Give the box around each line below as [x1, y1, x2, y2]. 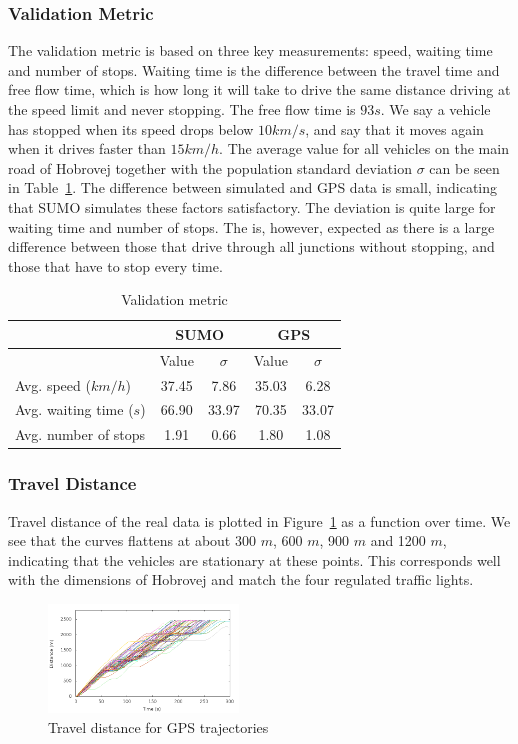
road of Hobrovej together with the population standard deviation [8, 157, 412, 178]
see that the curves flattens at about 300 [8, 530, 256, 551]
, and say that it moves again [305, 118, 484, 139]
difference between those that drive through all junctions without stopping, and [8, 236, 495, 257]
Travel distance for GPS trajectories [48, 716, 269, 737]
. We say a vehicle [380, 99, 491, 119]
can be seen [429, 157, 500, 178]
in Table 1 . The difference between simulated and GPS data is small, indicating [8, 177, 498, 198]
